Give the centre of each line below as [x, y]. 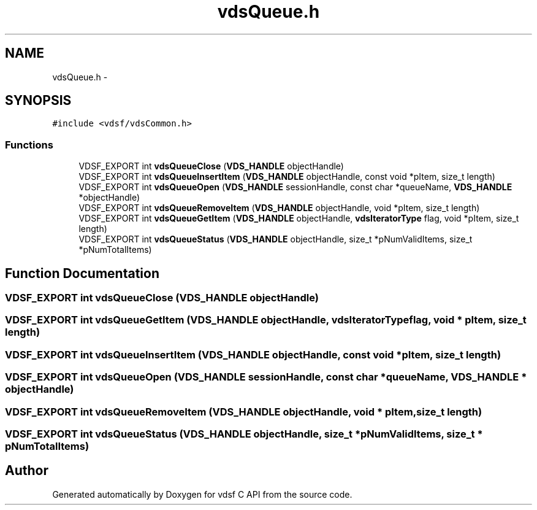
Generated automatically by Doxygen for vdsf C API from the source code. [202, 494]
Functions [29, 145]
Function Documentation [82, 273]
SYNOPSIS [38, 101]
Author [27, 471]
